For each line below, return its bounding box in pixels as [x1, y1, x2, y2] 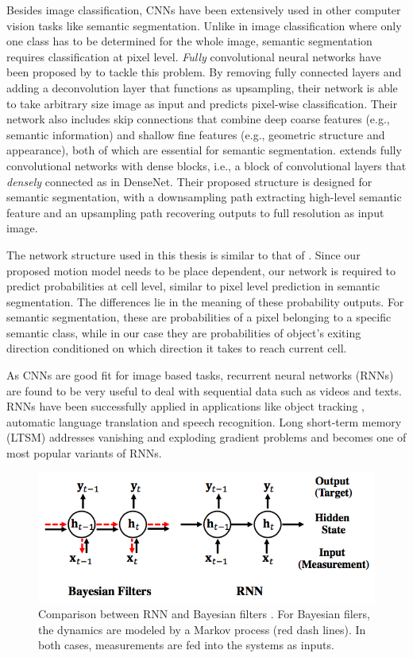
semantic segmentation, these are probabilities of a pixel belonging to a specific [6, 309, 392, 325]
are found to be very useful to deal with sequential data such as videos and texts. [6, 382, 402, 399]
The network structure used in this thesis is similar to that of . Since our [6, 246, 361, 263]
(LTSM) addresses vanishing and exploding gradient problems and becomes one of [6, 429, 407, 446]
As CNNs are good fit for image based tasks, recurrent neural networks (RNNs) [6, 367, 394, 384]
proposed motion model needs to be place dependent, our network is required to [6, 262, 396, 278]
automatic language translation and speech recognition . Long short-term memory [6, 413, 402, 430]
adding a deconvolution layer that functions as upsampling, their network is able [6, 79, 398, 95]
